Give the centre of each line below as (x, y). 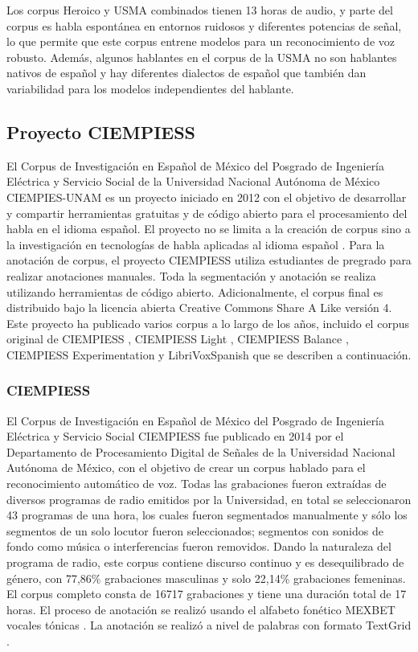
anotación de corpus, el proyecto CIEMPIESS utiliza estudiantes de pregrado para (209, 260)
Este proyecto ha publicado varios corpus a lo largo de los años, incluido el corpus (208, 323)
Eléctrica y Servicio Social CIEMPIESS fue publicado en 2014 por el (175, 436)
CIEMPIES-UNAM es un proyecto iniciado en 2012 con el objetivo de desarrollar (207, 197)
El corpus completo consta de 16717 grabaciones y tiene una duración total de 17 (207, 594)
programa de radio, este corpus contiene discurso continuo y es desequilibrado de (205, 562)
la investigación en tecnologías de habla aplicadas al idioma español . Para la (196, 244)
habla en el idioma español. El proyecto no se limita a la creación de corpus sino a (209, 229)
